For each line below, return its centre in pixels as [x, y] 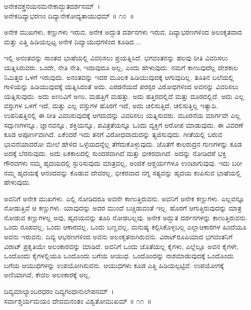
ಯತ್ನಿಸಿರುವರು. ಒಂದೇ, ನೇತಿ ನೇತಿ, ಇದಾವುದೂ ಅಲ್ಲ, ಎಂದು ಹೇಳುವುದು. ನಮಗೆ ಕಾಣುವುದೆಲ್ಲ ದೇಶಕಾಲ [121, 67]
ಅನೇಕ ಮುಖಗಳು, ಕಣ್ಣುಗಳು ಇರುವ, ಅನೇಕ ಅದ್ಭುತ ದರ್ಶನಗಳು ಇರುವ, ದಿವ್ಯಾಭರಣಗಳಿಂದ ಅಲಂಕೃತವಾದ [123, 32]
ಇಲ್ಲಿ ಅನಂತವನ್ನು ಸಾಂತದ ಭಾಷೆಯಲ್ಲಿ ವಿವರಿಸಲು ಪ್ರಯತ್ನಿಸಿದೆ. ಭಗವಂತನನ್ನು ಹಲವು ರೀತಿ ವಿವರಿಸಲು [116, 58]
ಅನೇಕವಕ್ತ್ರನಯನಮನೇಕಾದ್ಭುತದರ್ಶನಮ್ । [52, 6]
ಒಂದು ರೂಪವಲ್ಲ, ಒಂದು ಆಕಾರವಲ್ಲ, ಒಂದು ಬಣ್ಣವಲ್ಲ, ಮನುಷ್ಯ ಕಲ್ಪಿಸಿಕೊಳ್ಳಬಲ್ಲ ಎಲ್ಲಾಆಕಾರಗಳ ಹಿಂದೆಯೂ [125, 227]
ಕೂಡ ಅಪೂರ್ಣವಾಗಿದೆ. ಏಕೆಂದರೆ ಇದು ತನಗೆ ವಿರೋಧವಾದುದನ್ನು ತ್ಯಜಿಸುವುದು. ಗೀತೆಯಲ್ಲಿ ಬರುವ [113, 134]
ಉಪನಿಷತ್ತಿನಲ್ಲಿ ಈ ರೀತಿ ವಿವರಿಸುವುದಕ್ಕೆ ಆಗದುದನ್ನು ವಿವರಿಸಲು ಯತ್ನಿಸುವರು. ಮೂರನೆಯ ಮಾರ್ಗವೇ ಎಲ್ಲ [122, 115]
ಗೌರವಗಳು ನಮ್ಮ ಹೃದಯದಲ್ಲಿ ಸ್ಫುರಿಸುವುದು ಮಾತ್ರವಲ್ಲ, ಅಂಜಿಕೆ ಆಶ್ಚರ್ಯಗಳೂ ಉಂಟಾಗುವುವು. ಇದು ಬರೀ [123, 163]
